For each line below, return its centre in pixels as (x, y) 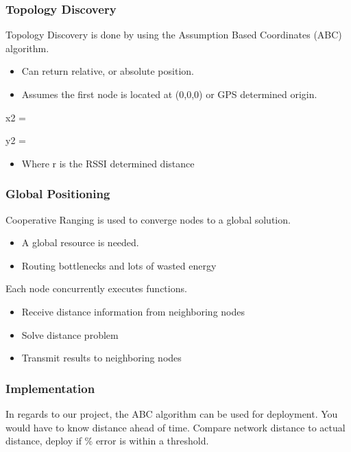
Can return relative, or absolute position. (108, 71)
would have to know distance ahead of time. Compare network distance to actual (175, 427)
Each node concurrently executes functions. (96, 288)
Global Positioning (58, 194)
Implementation (50, 388)
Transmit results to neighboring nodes (101, 358)
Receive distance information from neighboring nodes (133, 311)
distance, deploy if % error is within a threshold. (107, 441)
